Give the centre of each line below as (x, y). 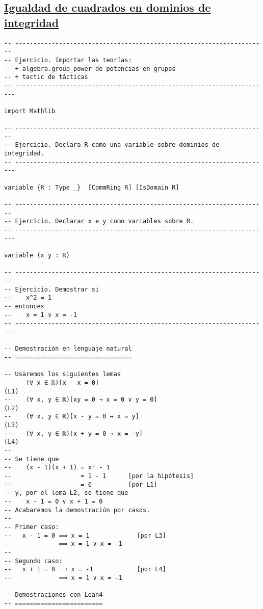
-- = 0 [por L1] (81, 484)
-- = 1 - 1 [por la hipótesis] (99, 476)
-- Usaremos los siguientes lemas (63, 374)
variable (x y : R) (37, 255)
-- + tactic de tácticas (46, 77)
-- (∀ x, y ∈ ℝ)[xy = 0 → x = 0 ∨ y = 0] (81, 400)
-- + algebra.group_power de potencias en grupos (90, 69)
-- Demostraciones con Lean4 (54, 595)
